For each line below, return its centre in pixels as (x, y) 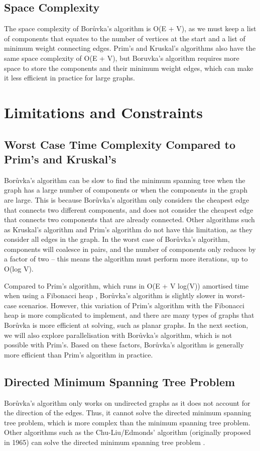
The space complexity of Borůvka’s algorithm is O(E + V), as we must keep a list (130, 28)
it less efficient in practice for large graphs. (70, 78)
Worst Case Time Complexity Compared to (120, 144)
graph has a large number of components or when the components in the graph (126, 190)
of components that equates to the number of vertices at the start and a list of (125, 38)
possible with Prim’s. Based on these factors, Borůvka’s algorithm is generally (124, 345)
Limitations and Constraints (103, 112)
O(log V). (19, 269)
